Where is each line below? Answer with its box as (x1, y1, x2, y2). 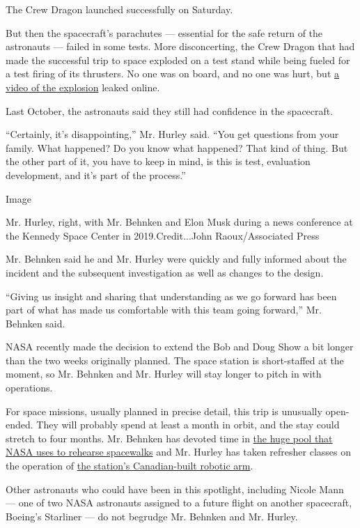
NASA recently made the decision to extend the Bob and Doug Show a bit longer (6, 339, 354, 354)
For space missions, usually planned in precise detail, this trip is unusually (6, 403, 322, 418)
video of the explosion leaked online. (6, 79, 160, 94)
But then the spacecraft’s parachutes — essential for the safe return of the (6, 25, 323, 40)
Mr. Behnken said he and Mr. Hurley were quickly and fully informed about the (6, 251, 347, 266)
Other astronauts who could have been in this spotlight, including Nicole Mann (6, 481, 344, 496)
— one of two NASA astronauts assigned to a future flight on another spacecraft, (6, 495, 352, 510)
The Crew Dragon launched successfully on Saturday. (6, 2, 233, 16)
